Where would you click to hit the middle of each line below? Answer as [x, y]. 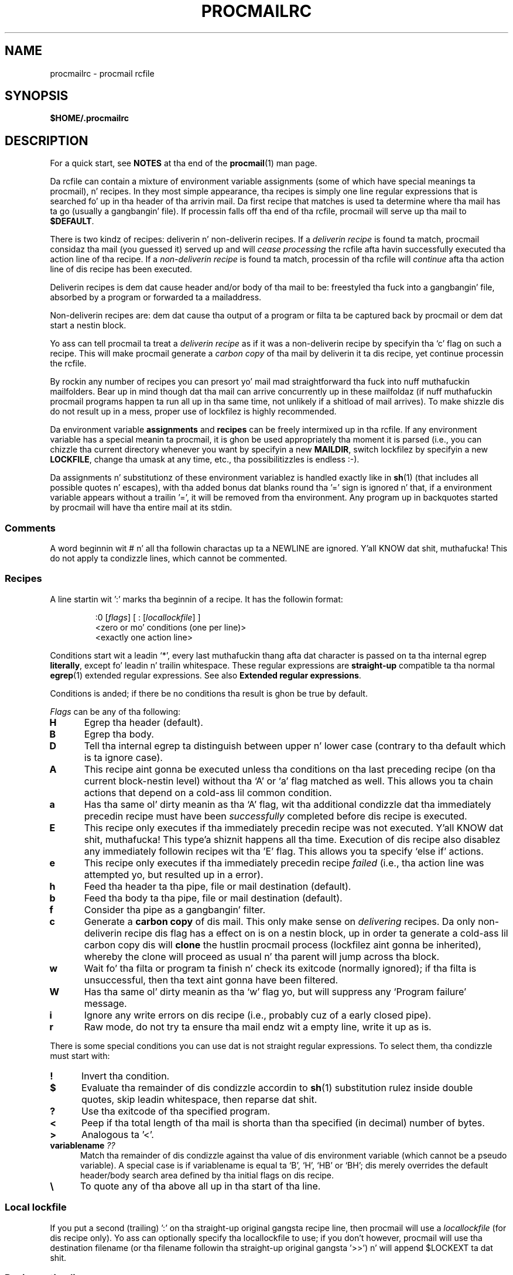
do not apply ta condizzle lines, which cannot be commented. [169, 558]
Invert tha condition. [125, 1076]
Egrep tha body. [119, 734]
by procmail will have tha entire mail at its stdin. [141, 508]
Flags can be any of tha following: [115, 711]
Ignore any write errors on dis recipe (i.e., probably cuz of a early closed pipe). [258, 1015]
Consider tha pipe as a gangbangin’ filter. [175, 909]
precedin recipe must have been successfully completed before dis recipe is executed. [276, 816]
